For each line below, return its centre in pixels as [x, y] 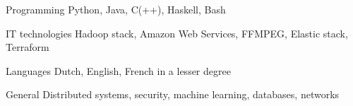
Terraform [28, 47]
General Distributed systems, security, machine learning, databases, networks [173, 94]
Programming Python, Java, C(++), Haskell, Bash [116, 9]
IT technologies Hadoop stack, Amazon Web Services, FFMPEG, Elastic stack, [177, 33]
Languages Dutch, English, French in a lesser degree [118, 70]
